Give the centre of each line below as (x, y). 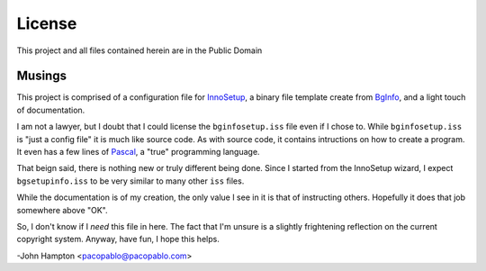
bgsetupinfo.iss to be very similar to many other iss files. (130, 181)
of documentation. (51, 110)
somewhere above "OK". (62, 210)
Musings (42, 76)
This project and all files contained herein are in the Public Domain (139, 50)
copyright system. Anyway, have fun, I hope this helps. (118, 239)
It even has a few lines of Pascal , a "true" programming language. (138, 152)
